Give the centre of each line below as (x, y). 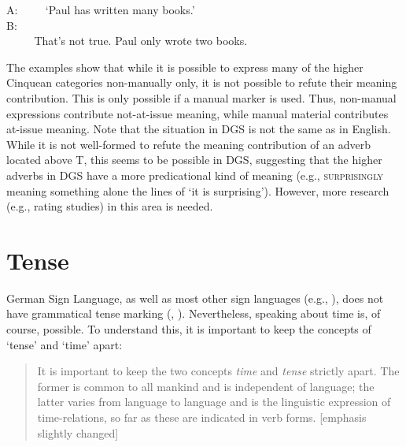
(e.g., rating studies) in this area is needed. (110, 206)
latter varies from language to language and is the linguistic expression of (214, 402)
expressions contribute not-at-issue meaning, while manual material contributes (197, 113)
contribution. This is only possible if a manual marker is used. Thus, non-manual (201, 97)
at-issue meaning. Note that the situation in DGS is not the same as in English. (199, 129)
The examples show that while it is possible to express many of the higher (185, 67)
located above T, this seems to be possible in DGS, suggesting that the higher (194, 160)
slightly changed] (78, 432)
